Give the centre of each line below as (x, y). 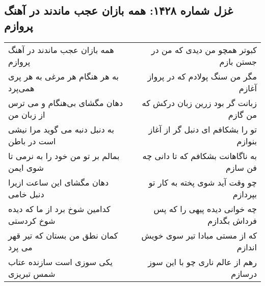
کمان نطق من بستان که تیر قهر (63, 235)
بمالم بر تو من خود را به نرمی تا (64, 155)
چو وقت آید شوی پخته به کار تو (203, 182)
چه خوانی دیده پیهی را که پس (205, 209)
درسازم (244, 273)
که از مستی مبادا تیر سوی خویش (199, 235)
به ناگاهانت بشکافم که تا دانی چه (200, 155)
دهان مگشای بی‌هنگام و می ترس (66, 102)
